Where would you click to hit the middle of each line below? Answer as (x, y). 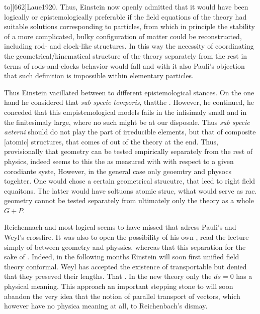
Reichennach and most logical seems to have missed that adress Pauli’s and (120, 227)
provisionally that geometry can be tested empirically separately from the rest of (128, 151)
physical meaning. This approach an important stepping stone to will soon (119, 286)
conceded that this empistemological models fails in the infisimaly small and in (125, 112)
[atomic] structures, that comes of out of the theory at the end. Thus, (111, 141)
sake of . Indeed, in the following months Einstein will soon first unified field (122, 257)
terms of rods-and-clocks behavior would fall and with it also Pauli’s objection (124, 65)
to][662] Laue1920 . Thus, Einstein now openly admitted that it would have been (126, 7)
